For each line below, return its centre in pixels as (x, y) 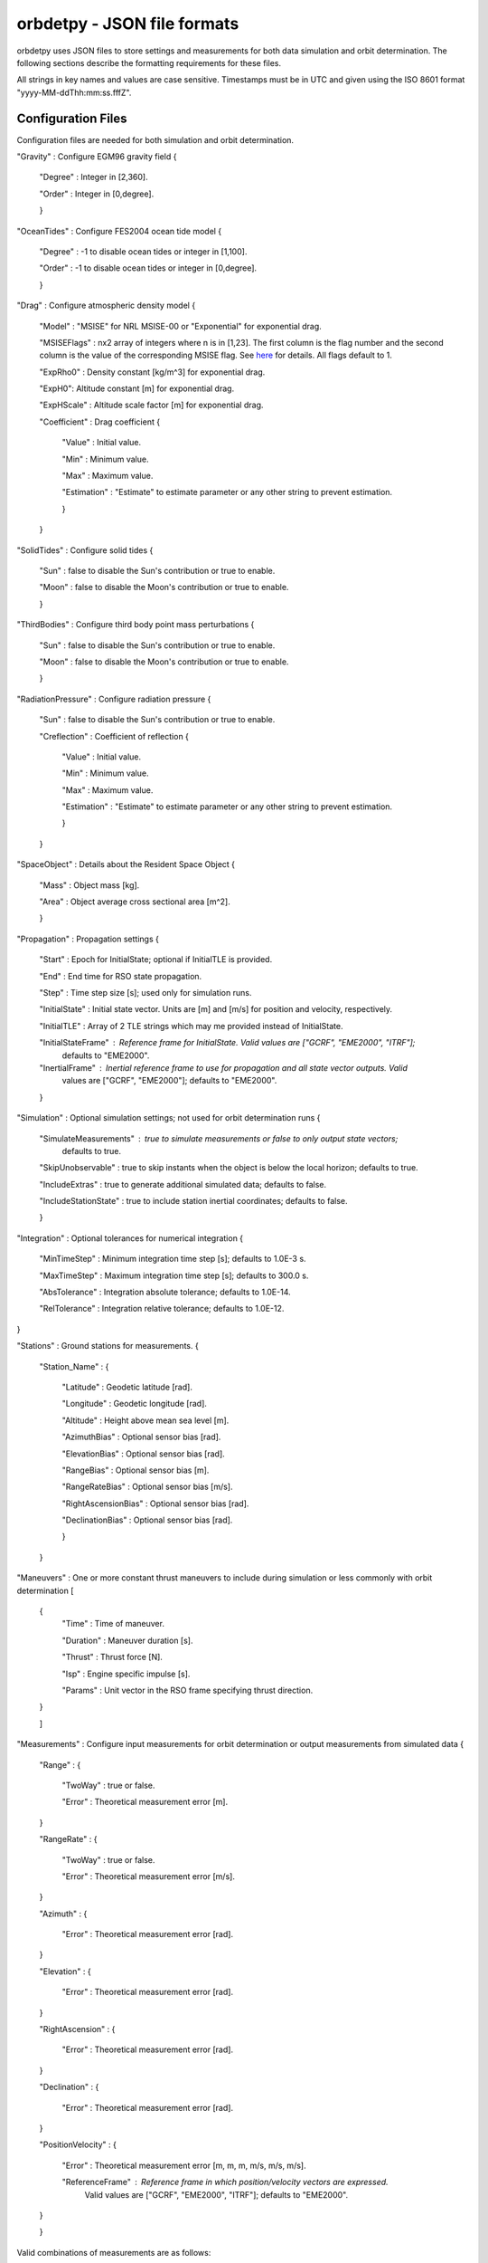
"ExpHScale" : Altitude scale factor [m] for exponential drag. (151, 405)
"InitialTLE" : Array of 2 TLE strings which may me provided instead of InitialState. (191, 1026)
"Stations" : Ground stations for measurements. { (108, 1346)
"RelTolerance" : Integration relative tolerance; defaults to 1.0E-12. (162, 1309)
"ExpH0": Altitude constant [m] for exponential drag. (137, 388)
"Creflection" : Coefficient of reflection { (114, 736)
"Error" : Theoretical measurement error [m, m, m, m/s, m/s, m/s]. (184, 2165)
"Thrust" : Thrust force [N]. (112, 1657)
